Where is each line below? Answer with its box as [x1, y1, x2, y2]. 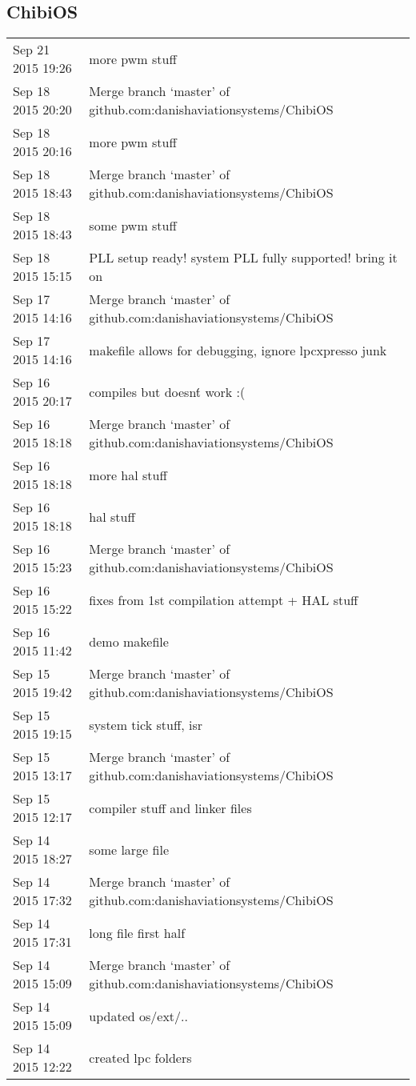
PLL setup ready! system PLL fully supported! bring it [89, 248, 398, 267]
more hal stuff [89, 465, 167, 484]
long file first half [89, 923, 186, 942]
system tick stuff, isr [89, 715, 203, 734]
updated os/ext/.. [89, 1006, 188, 1025]
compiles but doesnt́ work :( [89, 382, 246, 401]
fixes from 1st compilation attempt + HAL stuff [89, 590, 358, 609]
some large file [89, 840, 169, 859]
